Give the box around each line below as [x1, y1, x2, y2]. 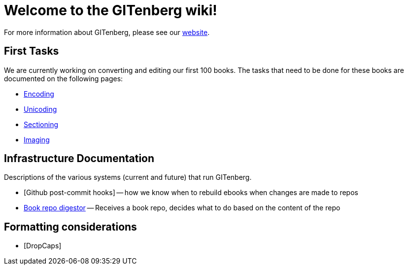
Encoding [24, 89, 54, 98]
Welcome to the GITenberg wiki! [4, 2, 217, 19]
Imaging [24, 135, 50, 144]
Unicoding [24, 104, 57, 113]
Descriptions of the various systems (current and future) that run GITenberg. [4, 173, 252, 182]
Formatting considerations [4, 220, 137, 233]
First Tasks [4, 45, 59, 58]
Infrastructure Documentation [4, 152, 155, 165]
